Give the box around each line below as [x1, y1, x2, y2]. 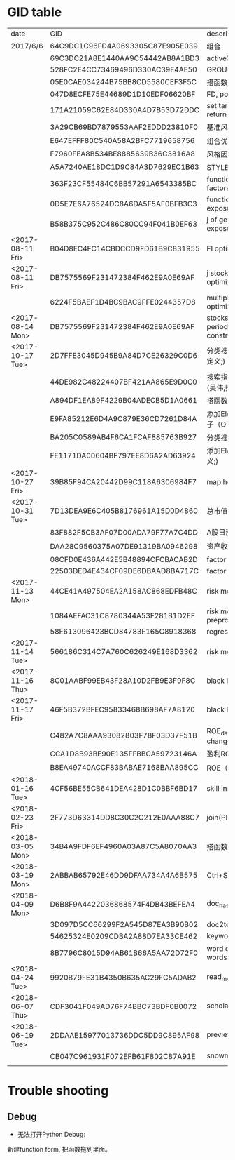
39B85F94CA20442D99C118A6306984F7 [50, 477, 197, 487]
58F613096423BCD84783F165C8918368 [50, 626, 197, 636]
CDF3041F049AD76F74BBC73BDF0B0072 [50, 1001, 197, 1011]
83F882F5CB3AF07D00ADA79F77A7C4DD [50, 528, 198, 538]
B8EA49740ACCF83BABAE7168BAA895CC [50, 762, 199, 772]
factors [206, 183, 230, 193]
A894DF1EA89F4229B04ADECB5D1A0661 [50, 396, 198, 406]
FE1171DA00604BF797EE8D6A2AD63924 [50, 451, 196, 460]
